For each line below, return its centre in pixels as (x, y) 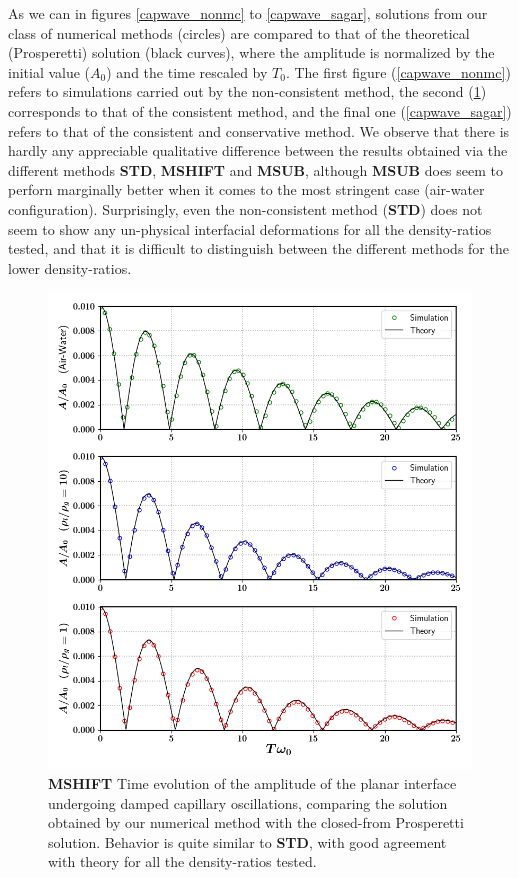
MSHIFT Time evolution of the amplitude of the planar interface (252, 782)
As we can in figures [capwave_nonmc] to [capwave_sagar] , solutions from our (248, 13)
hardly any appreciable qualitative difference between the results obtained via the (258, 150)
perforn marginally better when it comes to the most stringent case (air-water (246, 189)
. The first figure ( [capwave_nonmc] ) (398, 71)
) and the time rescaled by (187, 71)
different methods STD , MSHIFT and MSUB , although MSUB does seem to (255, 169)
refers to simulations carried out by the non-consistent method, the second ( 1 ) (247, 91)
